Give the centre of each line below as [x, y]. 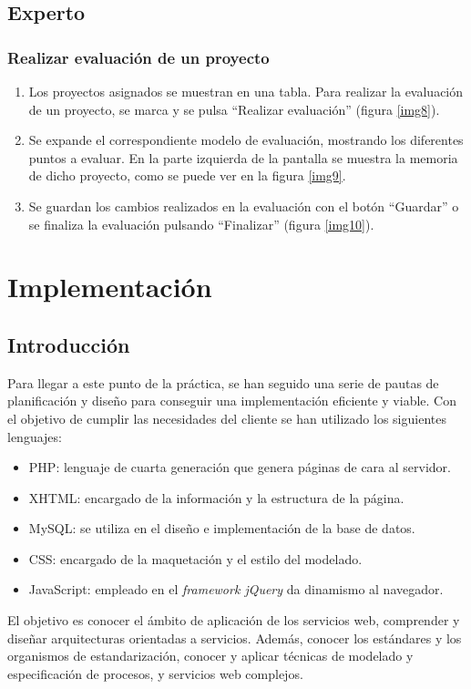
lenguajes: [35, 436]
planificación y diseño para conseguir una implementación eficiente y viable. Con [232, 401]
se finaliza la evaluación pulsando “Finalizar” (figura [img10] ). [201, 224]
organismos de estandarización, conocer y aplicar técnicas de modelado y [210, 656]
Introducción [69, 344]
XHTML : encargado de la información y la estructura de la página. [216, 497]
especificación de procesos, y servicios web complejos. [155, 673]
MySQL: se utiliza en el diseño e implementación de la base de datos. [222, 528]
